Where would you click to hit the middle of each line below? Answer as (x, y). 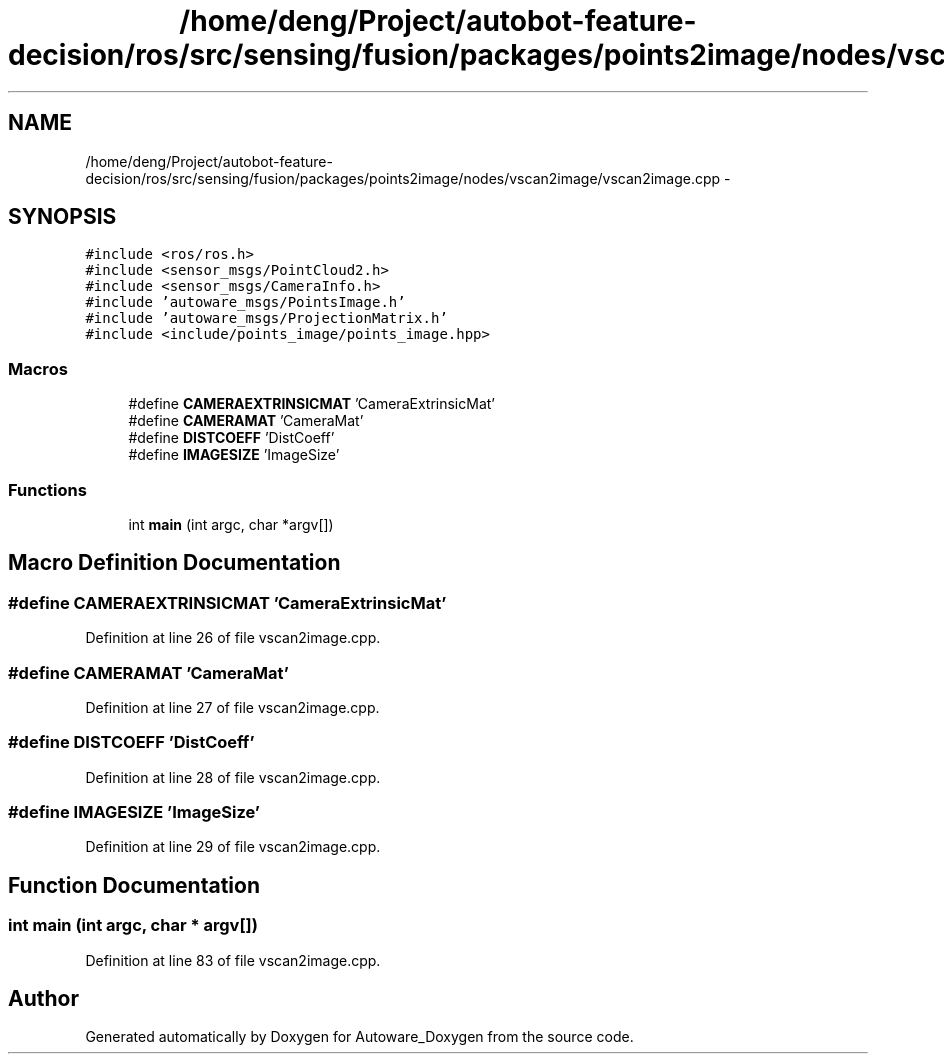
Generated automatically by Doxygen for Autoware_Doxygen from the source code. (359, 1037)
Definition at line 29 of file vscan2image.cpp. (233, 847)
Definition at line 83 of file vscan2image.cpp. (233, 960)
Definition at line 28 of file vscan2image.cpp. (233, 777)
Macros (38, 368)
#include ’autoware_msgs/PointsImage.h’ (245, 302)
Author (43, 999)
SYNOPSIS (62, 217)
